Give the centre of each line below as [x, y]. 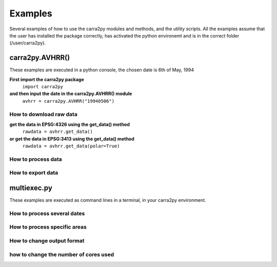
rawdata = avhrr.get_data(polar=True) [71, 146]
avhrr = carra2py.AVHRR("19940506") [68, 101]
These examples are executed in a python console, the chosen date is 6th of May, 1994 [102, 70]
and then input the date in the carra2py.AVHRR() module [71, 94]
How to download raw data [44, 114]
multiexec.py [31, 188]
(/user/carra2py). [28, 43]
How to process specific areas [48, 227]
